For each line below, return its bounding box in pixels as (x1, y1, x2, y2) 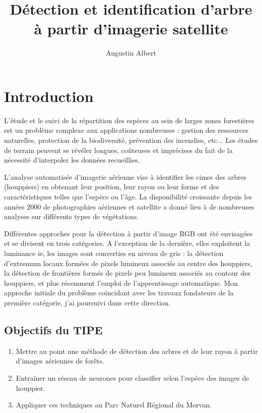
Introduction (4, 85, 94, 106)
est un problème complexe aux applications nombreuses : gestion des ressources (4, 125, 248, 135)
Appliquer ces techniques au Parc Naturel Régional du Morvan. (16, 399, 212, 410)
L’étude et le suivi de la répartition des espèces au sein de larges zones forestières (4, 115, 254, 125)
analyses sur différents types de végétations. (4, 211, 139, 222)
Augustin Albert (106, 47, 156, 58)
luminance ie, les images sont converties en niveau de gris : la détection (4, 247, 224, 258)
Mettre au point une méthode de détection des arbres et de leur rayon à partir (16, 345, 258, 356)
